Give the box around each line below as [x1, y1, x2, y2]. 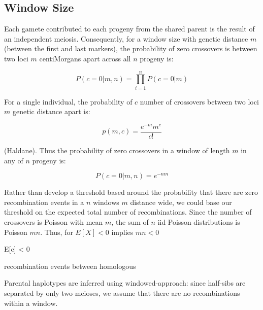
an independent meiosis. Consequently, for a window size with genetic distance [4, 33, 248, 44]
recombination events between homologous [4, 260, 136, 271]
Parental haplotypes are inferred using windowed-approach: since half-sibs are [4, 278, 246, 288]
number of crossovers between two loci [140, 96, 259, 107]
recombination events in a [4, 196, 84, 207]
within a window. [4, 297, 58, 308]
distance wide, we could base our [130, 196, 232, 207]
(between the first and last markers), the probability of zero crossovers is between [4, 43, 257, 54]
